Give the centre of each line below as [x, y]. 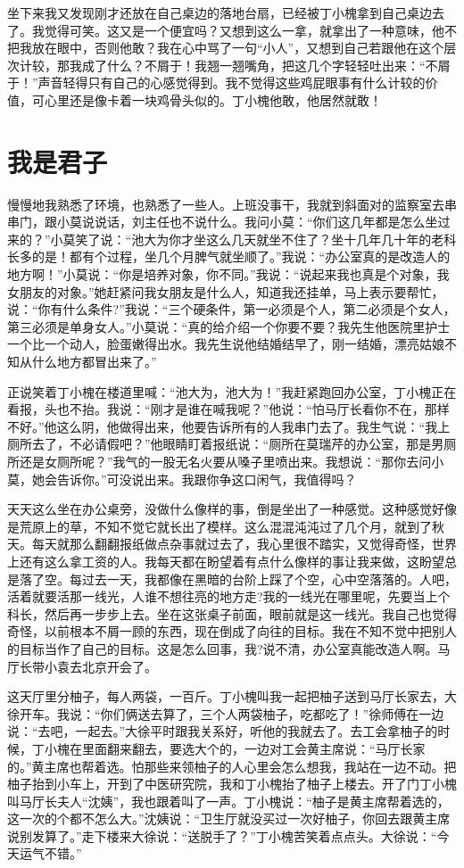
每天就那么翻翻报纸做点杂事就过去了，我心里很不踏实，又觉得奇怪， [232, 544]
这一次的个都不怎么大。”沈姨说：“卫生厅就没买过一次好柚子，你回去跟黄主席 [229, 818]
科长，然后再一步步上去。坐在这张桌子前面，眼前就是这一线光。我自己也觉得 [232, 613]
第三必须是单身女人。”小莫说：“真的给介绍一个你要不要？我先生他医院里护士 [229, 326]
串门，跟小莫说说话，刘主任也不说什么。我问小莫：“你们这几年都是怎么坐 [223, 222]
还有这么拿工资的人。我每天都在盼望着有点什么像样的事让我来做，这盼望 [232, 561]
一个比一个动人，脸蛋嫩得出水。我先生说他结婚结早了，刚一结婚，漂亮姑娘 [226, 344]
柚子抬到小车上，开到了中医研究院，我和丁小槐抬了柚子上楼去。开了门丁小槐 [232, 784]
